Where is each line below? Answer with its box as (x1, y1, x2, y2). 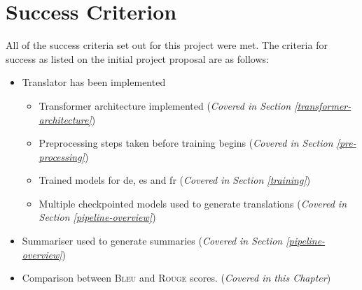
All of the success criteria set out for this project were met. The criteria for (6, 38, 328, 52)
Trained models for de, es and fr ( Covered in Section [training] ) (39, 173, 311, 187)
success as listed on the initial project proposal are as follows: (6, 51, 269, 66)
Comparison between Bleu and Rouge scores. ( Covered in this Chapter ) (22, 270, 331, 285)
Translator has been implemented (22, 75, 166, 89)
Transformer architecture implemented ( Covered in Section (39, 98, 291, 113)
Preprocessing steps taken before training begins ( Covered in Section (39, 136, 333, 150)
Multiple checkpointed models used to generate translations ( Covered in (39, 196, 347, 210)
